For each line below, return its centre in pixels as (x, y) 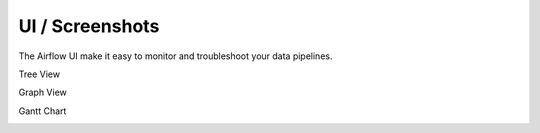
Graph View (42, 92)
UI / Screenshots (89, 26)
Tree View (39, 74)
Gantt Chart (42, 111)
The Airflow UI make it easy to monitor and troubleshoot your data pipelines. (175, 56)
